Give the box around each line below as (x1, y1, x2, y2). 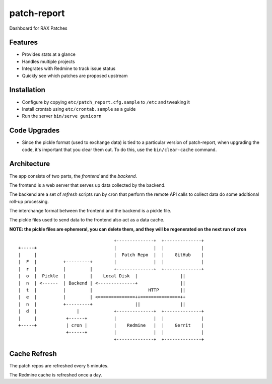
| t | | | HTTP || (18, 287, 186, 293)
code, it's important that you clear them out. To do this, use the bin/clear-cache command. (22, 146, 217, 152)
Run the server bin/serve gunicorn (22, 113, 102, 119)
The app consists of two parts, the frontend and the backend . (9, 173, 138, 179)
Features (9, 38, 38, 47)
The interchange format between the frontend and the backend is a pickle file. (9, 208, 171, 214)
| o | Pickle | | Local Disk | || (18, 273, 186, 279)
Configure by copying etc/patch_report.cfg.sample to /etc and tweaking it (22, 99, 190, 105)
